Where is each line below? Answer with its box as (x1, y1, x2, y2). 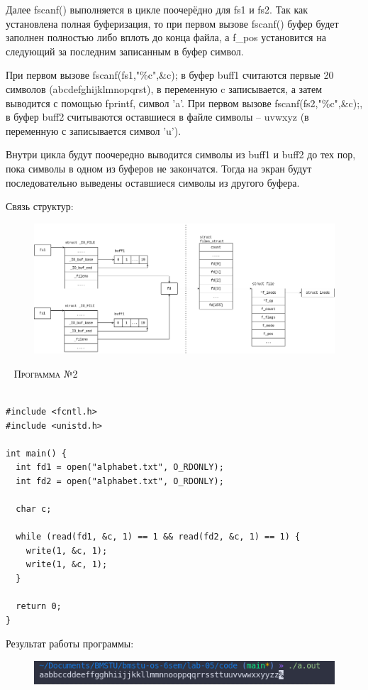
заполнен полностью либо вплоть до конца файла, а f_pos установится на (6, 30, 326, 45)
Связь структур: (6, 199, 74, 214)
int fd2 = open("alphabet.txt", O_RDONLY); (16, 476, 224, 486)
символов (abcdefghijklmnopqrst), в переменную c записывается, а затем (6, 81, 323, 96)
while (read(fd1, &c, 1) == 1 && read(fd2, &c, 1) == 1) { (16, 532, 301, 542)
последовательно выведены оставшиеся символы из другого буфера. (6, 175, 300, 190)
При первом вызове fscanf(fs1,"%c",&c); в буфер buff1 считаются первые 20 (6, 67, 334, 82)
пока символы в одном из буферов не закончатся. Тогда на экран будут (6, 160, 312, 175)
